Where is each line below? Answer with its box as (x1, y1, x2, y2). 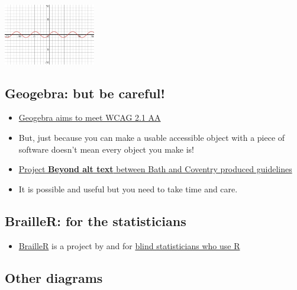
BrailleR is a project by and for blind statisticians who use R (18, 239, 240, 252)
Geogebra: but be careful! (5, 83, 165, 102)
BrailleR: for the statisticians (5, 211, 186, 230)
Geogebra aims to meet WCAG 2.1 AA (18, 111, 161, 124)
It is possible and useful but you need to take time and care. (18, 182, 238, 195)
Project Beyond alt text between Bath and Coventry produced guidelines (18, 163, 292, 175)
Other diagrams (5, 268, 103, 286)
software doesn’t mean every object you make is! (18, 143, 195, 155)
